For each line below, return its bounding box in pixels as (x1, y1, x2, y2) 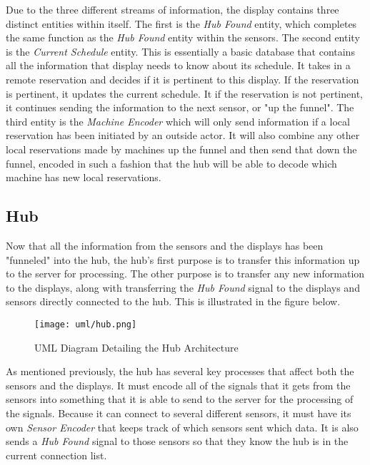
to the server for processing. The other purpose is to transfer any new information (6, 266, 365, 281)
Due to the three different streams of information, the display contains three (6, 2, 339, 16)
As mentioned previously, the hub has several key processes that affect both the (6, 364, 354, 379)
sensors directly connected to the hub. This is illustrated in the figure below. (6, 294, 341, 309)
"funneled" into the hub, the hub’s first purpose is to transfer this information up (6, 252, 360, 267)
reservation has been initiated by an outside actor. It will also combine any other (6, 128, 360, 143)
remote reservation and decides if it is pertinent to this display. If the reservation (6, 71, 359, 86)
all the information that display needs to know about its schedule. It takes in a (6, 58, 351, 73)
